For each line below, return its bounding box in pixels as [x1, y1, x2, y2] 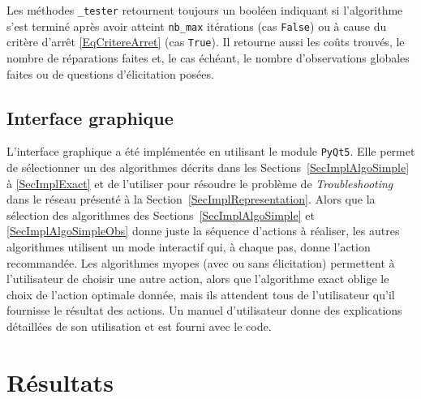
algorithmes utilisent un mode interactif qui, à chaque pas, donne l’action [6, 238, 371, 255]
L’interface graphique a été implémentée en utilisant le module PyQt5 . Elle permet [6, 143, 415, 160]
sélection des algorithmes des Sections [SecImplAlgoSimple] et [6, 206, 315, 223]
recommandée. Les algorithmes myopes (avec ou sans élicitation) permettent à [6, 254, 395, 271]
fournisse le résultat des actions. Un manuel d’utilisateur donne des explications [6, 302, 402, 319]
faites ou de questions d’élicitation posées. [6, 65, 214, 82]
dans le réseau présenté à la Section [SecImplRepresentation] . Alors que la [6, 191, 376, 208]
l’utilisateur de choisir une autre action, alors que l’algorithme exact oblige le [6, 270, 389, 287]
